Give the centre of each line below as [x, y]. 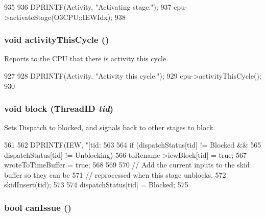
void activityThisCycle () [57, 40]
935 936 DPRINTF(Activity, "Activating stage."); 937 [88, 7]
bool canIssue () [38, 207]
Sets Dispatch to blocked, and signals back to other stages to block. [110, 127]
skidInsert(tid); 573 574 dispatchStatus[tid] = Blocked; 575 [96, 185]
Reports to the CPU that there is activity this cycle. [86, 58]
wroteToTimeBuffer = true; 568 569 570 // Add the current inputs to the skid [127, 165]
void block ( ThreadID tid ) [59, 108]
